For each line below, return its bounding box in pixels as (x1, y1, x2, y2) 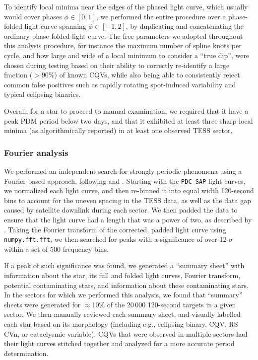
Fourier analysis (4, 146, 68, 158)
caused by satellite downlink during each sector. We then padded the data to (4, 205, 238, 215)
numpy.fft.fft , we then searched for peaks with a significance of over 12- (4, 234, 229, 244)
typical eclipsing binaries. (4, 89, 81, 99)
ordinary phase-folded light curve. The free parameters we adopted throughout (4, 30, 243, 41)
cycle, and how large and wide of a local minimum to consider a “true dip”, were (4, 50, 250, 60)
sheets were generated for (4, 299, 81, 309)
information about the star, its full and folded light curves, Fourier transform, (4, 270, 241, 281)
